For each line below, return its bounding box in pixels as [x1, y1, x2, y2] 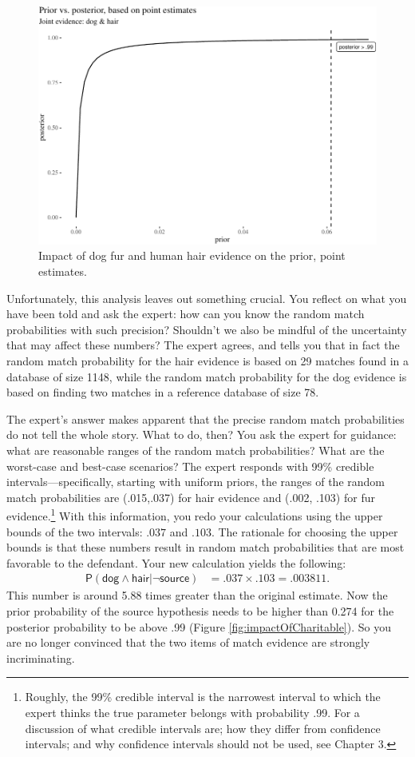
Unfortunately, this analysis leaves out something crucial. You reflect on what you [6, 289, 407, 306]
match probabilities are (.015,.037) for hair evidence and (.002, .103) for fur [6, 488, 375, 505]
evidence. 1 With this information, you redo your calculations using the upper [6, 505, 383, 524]
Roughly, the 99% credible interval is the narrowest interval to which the [25, 688, 381, 705]
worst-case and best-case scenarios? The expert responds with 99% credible [6, 457, 374, 474]
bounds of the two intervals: [6, 523, 143, 540]
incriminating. [6, 649, 75, 666]
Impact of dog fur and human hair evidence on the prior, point [38, 247, 346, 264]
